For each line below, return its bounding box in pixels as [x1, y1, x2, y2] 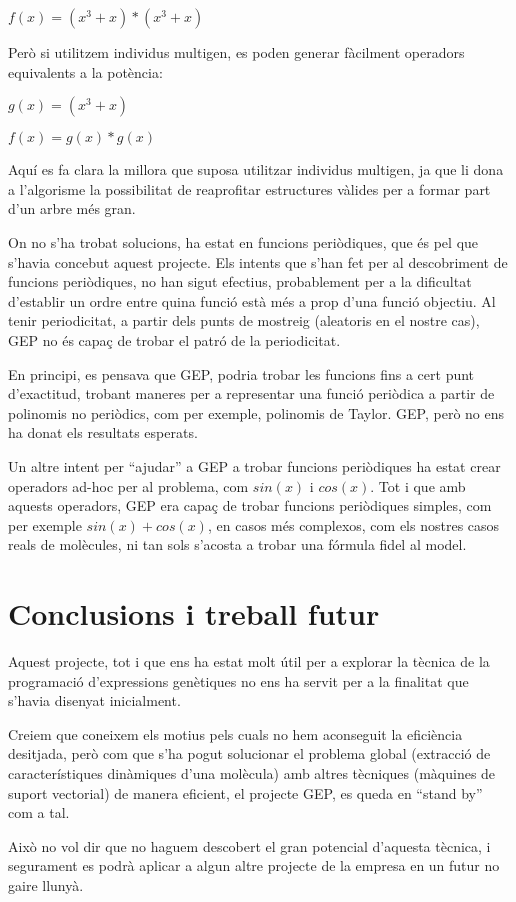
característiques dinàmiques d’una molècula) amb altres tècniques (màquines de [8, 762, 496, 783]
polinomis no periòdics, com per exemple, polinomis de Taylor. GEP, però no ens [8, 402, 505, 423]
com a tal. [8, 802, 70, 823]
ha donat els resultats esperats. [8, 422, 198, 443]
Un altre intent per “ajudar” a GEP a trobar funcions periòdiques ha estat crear [8, 455, 501, 476]
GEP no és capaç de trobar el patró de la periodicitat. [8, 329, 341, 350]
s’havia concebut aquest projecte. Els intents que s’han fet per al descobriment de [8, 251, 508, 272]
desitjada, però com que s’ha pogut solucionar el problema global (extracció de [8, 743, 491, 764]
